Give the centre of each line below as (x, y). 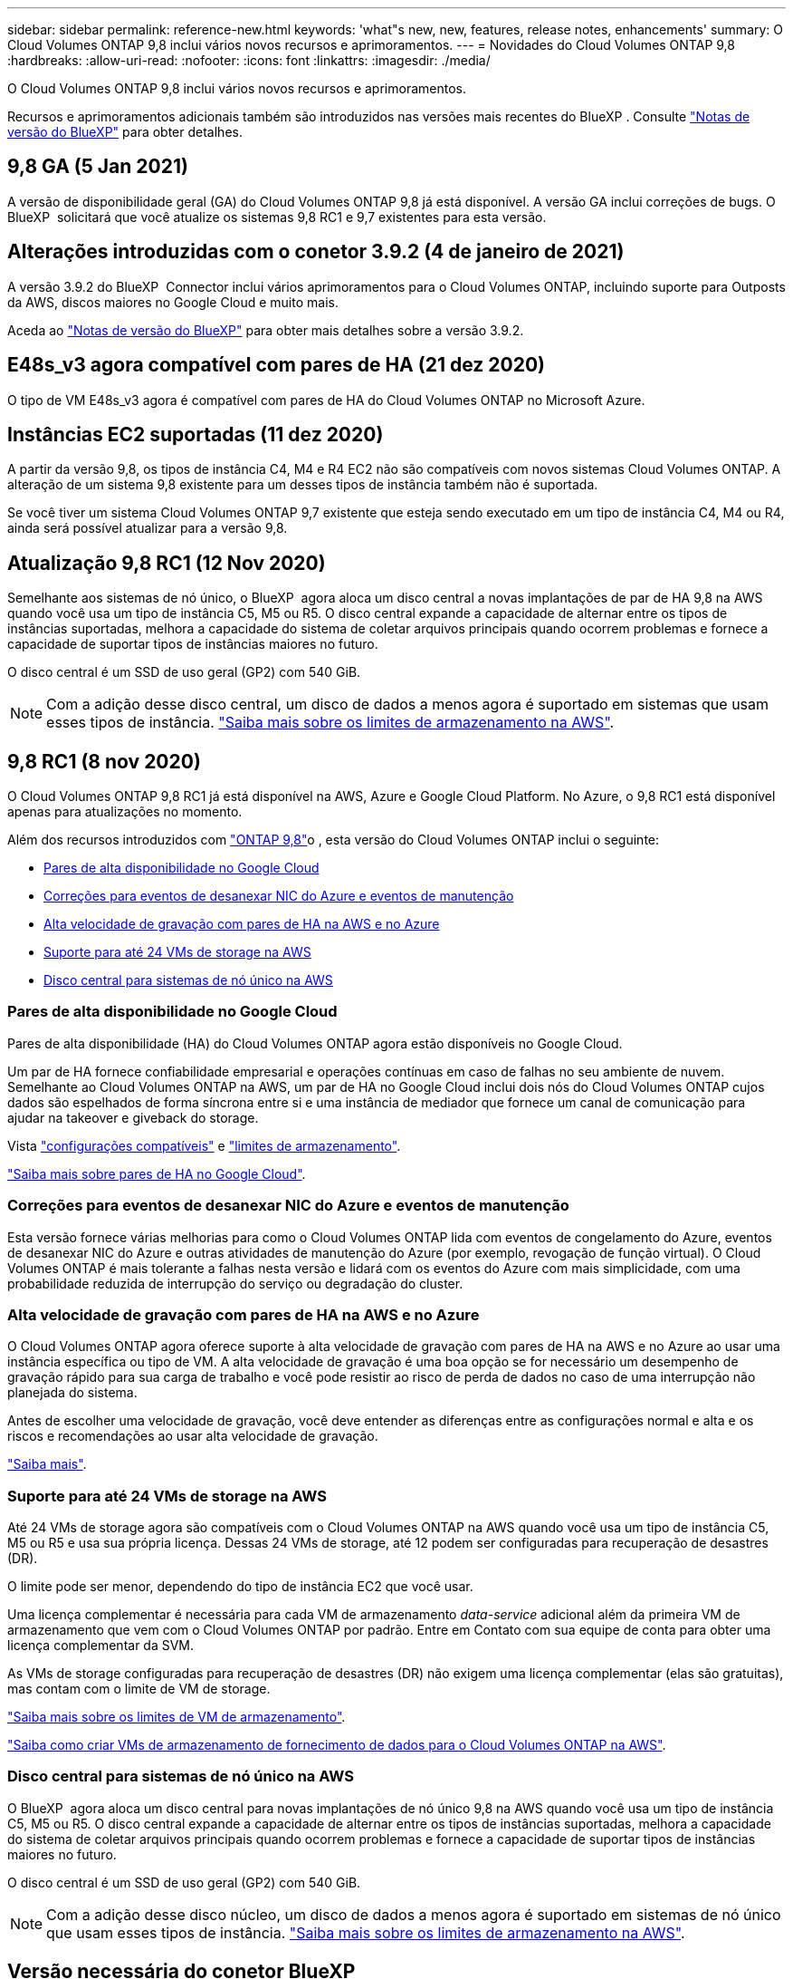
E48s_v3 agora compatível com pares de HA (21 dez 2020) (276, 365)
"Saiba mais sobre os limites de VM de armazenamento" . (177, 1717)
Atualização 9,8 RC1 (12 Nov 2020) (167, 563)
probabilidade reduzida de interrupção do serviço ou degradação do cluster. (235, 1283)
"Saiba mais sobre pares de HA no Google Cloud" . (157, 1173)
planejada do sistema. (72, 1393)
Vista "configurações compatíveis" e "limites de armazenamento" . (204, 1145)
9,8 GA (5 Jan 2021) (98, 167)
